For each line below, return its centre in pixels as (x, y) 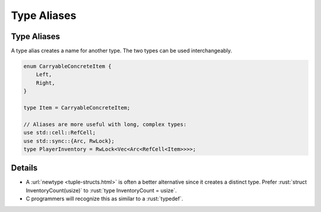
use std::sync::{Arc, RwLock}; (69, 141)
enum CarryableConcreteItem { (67, 66)
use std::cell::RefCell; (60, 133)
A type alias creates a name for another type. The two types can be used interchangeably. (122, 51)
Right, (45, 83)
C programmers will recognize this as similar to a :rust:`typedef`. (105, 199)
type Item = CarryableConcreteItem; (77, 107)
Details (24, 168)
